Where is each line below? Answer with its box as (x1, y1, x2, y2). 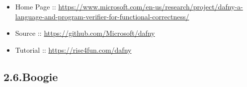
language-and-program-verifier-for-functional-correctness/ (15, 11, 189, 21)
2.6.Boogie (3, 69, 58, 84)
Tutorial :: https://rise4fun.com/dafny (15, 44, 132, 55)
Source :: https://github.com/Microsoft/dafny (15, 28, 155, 38)
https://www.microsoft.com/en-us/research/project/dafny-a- (58, 1, 243, 11)
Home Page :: (15, 1, 56, 11)
